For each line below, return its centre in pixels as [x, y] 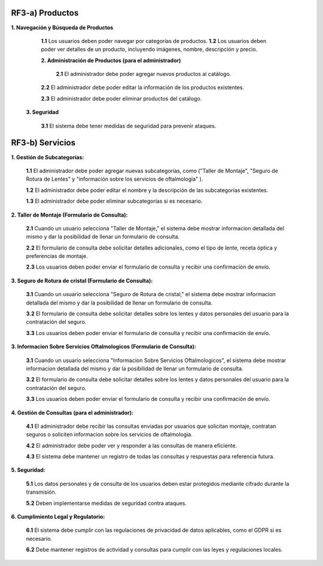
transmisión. [41, 492]
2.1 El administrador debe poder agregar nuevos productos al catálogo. [144, 74]
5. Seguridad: [28, 470]
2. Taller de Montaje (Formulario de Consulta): [69, 215]
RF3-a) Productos [45, 13]
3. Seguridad [42, 112]
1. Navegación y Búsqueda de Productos [62, 28]
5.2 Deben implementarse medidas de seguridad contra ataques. [106, 503]
